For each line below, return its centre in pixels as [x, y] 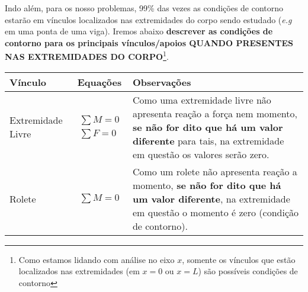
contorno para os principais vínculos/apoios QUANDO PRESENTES [149, 42]
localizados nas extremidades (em [79, 271]
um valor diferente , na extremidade [211, 198]
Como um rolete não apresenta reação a [215, 171]
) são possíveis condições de [248, 271]
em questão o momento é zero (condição [215, 212]
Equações [100, 82]
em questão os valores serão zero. [201, 154]
